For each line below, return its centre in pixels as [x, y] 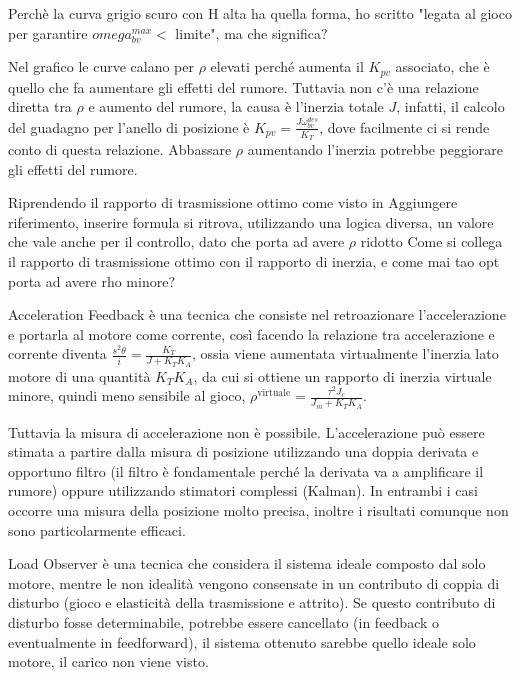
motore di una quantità [79, 375]
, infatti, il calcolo [450, 106]
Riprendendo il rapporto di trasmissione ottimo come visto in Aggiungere [233, 202]
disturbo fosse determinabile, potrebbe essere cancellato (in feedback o [224, 621]
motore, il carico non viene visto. [108, 661]
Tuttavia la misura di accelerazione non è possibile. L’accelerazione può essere [246, 431]
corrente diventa [57, 353]
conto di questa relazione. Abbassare [120, 148]
